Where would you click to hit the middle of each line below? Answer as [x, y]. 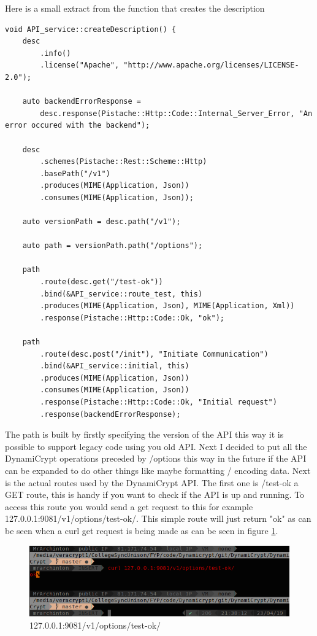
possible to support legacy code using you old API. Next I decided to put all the [156, 446]
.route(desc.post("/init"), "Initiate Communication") [154, 354]
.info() [55, 53]
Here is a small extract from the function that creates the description [135, 8]
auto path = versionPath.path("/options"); [113, 246]
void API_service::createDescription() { [91, 29]
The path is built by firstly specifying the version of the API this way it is [144, 434]
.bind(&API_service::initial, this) [115, 366]
